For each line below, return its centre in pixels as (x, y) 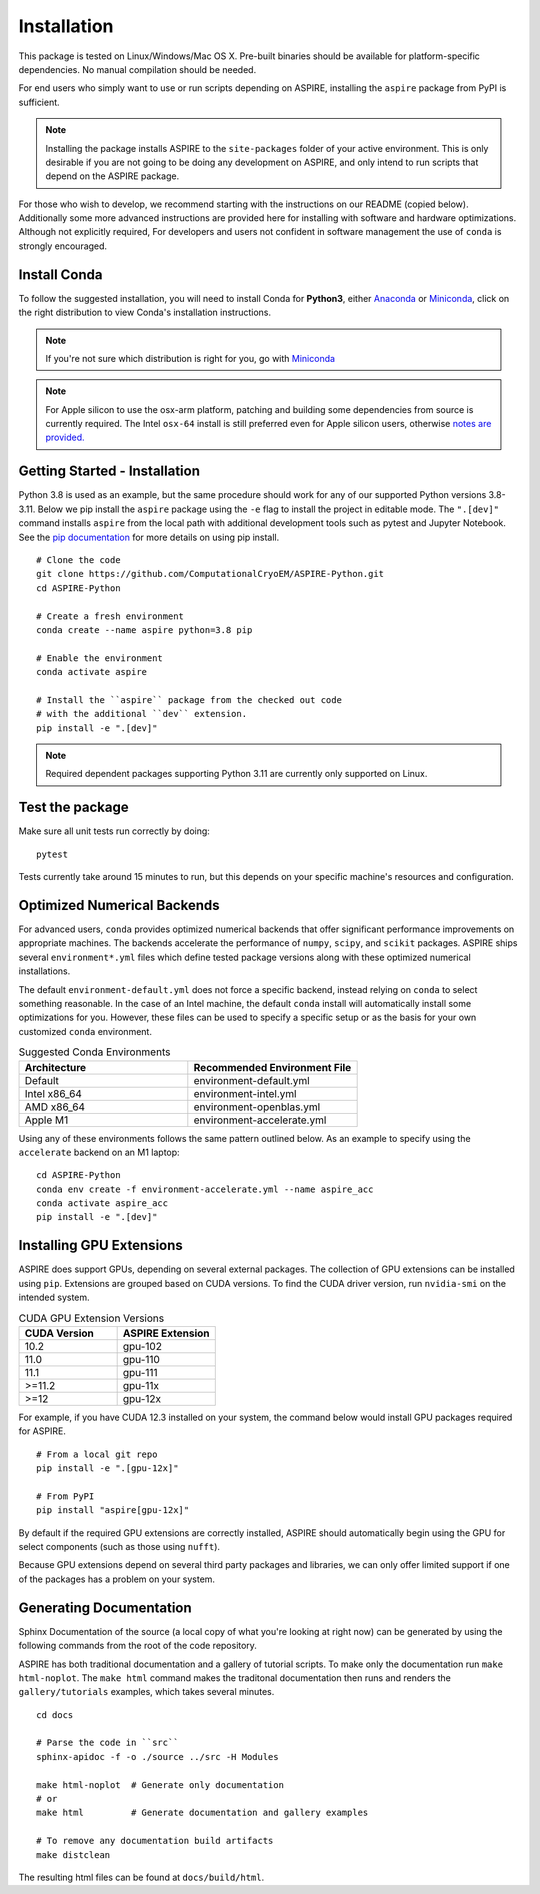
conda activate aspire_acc (102, 1203)
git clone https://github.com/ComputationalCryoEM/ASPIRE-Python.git (210, 574)
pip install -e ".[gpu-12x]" (107, 1468)
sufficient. (39, 102)
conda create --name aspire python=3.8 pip (144, 629)
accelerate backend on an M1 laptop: (99, 1152)
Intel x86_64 (53, 1093)
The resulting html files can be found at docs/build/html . (141, 1877)
